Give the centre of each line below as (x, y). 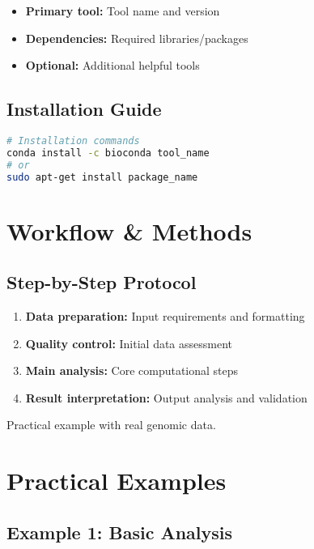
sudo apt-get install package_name (102, 177)
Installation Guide (84, 109)
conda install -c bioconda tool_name (108, 153)
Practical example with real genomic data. (111, 425)
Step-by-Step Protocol (102, 282)
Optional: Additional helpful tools (112, 65)
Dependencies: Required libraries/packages (137, 38)
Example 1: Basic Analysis (120, 532)
